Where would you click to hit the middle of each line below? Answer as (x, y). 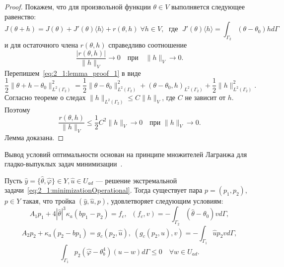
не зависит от (205, 97)
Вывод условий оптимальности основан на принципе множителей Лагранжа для (126, 154)
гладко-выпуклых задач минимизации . (64, 164)
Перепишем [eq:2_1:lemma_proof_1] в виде (73, 73)
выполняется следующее (208, 6)
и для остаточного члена (41, 45)
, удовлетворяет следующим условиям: (165, 201)
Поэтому (17, 109)
